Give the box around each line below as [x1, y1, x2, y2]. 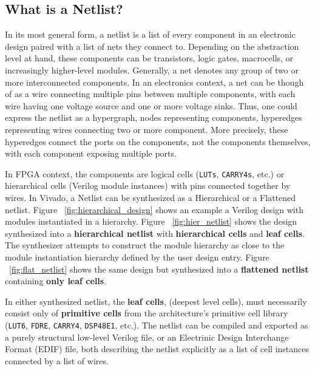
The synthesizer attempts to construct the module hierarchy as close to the [5, 239, 285, 251]
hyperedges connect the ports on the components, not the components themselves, [5, 135, 311, 148]
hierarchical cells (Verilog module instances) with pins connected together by [5, 179, 291, 192]
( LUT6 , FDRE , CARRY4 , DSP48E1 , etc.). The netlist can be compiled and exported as [5, 318, 308, 331]
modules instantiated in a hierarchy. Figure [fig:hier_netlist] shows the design [5, 215, 297, 228]
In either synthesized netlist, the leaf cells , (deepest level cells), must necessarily [5, 294, 307, 307]
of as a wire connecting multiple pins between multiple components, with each [5, 87, 296, 100]
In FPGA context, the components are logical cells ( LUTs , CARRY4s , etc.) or [5, 167, 285, 180]
